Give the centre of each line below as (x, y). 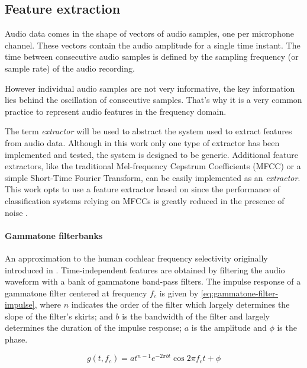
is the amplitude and (229, 327)
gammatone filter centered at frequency (76, 293)
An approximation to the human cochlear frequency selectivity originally (136, 258)
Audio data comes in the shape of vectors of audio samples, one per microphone (149, 33)
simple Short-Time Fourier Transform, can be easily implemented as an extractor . (153, 177)
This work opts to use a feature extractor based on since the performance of (143, 189)
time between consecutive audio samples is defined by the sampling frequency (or (152, 57)
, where (48, 304)
